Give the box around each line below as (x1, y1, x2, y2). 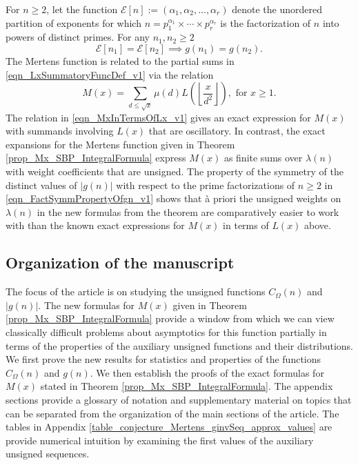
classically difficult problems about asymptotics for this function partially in (6, 324, 327, 339)
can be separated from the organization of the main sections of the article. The (6, 406, 339, 420)
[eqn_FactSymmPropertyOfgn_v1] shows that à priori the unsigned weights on (6, 191, 341, 206)
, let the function (46, 2, 118, 16)
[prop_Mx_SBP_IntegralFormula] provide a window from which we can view (6, 311, 335, 326)
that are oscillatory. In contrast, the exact (148, 123, 326, 138)
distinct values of (6, 177, 77, 192)
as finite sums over (223, 150, 303, 165)
